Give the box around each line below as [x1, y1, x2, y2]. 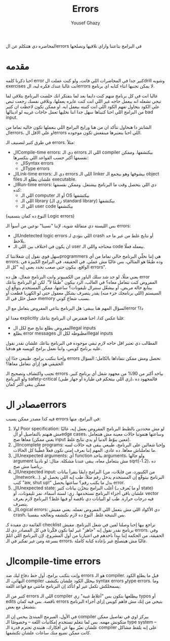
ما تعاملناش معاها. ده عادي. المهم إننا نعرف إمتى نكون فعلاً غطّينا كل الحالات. [13, 447, 156, 453]
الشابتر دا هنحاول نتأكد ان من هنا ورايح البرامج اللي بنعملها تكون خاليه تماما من [6, 124, 152, 130]
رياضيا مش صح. [13, 463, 44, 469]
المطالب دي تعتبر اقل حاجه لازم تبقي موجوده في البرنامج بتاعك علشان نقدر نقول [6, 340, 158, 346]
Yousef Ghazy [71, 20, 100, 26]
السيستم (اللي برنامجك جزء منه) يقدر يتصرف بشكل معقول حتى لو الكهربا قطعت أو [6, 290, 161, 296]
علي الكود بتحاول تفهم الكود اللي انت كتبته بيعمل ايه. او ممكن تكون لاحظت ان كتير [6, 103, 160, 110]
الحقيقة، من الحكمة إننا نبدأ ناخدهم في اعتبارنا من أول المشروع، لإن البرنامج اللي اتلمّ [6, 532, 164, 538]
